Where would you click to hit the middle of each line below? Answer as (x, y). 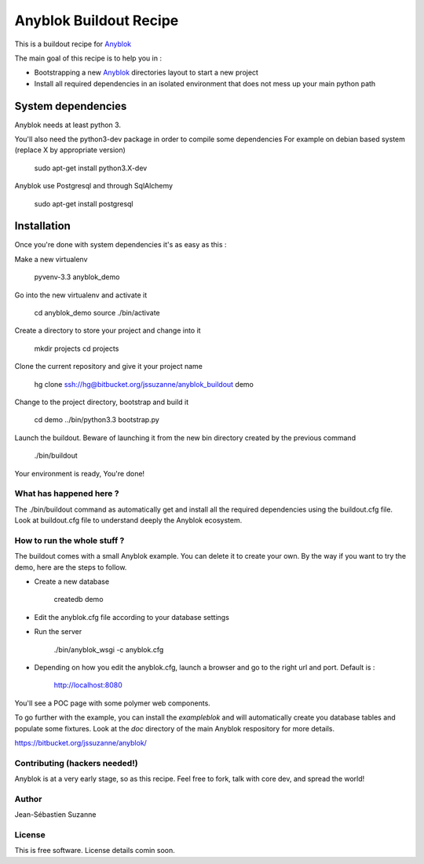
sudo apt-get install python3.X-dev (91, 168)
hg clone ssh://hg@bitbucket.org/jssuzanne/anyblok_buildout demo (144, 384)
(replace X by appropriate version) (70, 150)
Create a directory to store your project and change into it (108, 330)
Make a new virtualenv (51, 259)
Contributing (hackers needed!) (76, 763)
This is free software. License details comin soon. (95, 851)
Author (28, 799)
